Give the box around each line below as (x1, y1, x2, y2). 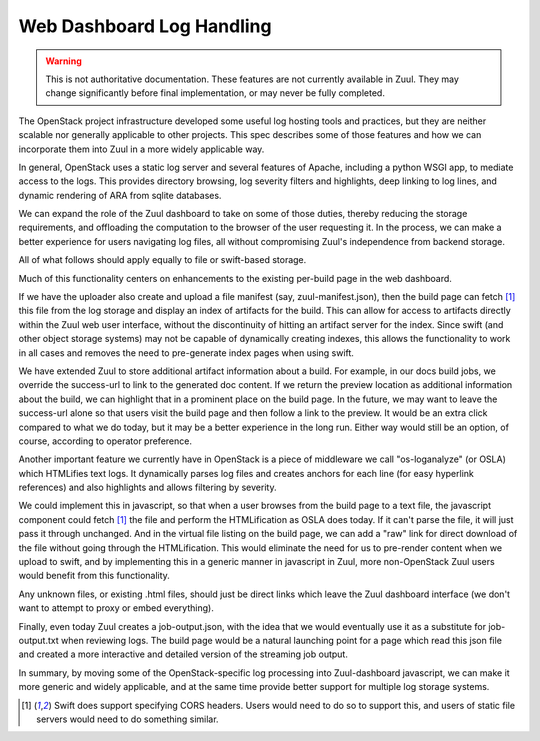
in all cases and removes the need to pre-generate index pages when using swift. (18, 346, 355, 359)
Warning (45, 55, 82, 67)
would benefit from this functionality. (18, 570, 170, 582)
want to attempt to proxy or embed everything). (18, 602, 214, 614)
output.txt (18, 635, 59, 646)
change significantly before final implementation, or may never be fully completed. (45, 87, 385, 99)
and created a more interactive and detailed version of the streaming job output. (18, 648, 349, 660)
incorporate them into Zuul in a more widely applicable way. (18, 143, 265, 155)
